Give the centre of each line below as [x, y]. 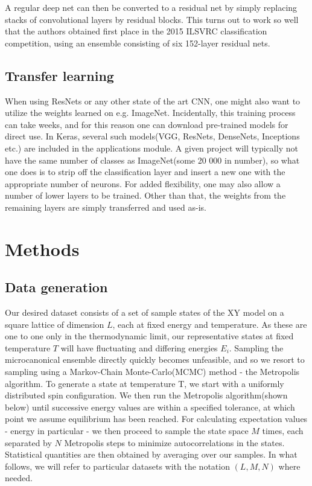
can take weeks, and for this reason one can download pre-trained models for [147, 124]
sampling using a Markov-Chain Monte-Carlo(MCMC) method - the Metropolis [152, 372]
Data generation [56, 287]
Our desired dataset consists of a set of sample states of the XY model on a [145, 312]
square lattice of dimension [55, 324]
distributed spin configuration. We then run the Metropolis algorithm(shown [146, 395]
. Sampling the [256, 347]
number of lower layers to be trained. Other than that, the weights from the [145, 195]
